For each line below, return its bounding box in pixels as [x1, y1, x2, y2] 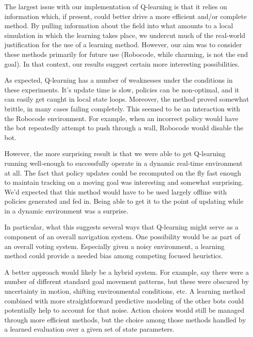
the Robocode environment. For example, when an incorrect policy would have [4, 113, 238, 123]
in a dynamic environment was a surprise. [4, 205, 129, 215]
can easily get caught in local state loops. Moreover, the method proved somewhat [4, 94, 249, 104]
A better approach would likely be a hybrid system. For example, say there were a [4, 266, 249, 277]
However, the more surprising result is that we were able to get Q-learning [4, 148, 226, 159]
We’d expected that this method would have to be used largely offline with [4, 186, 227, 196]
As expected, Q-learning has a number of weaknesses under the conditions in [4, 75, 233, 85]
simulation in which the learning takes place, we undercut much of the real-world [4, 30, 246, 40]
